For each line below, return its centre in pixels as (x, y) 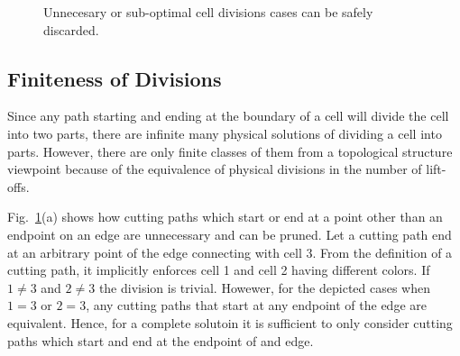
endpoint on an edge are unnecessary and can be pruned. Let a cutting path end (230, 234)
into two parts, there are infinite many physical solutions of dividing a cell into (225, 133)
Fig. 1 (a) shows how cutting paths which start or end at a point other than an (225, 217)
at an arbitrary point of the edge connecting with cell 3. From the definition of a (230, 252)
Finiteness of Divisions (115, 78)
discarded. (71, 29)
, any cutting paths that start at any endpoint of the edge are (256, 305)
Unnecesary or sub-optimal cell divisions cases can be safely (208, 12)
